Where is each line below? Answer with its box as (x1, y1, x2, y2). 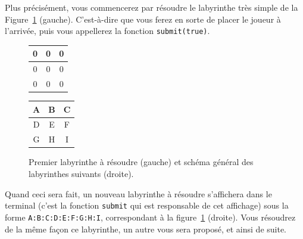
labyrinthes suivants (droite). (29, 167, 134, 179)
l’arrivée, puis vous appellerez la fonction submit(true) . (5, 24, 210, 37)
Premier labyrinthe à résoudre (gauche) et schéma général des (29, 156, 254, 168)
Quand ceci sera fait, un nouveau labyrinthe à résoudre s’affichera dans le (5, 187, 272, 200)
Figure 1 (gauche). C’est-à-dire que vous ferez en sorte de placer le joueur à (5, 13, 281, 25)
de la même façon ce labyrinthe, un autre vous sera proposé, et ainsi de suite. (5, 222, 287, 235)
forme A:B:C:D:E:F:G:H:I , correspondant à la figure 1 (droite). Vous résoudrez (5, 210, 296, 223)
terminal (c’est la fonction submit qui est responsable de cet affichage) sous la (5, 199, 289, 212)
